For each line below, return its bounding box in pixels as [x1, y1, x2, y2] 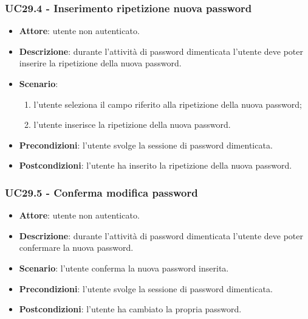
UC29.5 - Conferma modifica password [5, 184, 198, 200]
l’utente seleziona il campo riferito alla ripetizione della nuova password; [33, 97, 302, 110]
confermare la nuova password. [19, 241, 134, 254]
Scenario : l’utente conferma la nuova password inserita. [19, 261, 229, 274]
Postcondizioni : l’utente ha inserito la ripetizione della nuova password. [19, 159, 292, 172]
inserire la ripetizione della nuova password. [19, 57, 182, 69]
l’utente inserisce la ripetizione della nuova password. [33, 118, 231, 131]
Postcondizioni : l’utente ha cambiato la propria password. [19, 303, 242, 315]
